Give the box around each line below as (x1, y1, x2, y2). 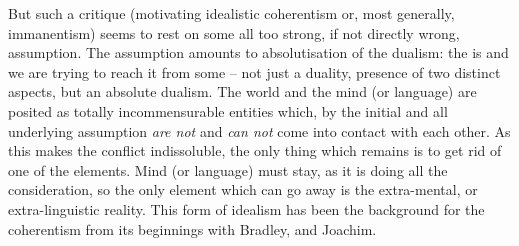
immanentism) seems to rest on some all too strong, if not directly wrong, (8, 22, 460, 43)
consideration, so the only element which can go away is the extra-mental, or (8, 179, 478, 200)
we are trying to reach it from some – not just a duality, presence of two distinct (8, 61, 501, 82)
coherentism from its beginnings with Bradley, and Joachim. (8, 218, 377, 239)
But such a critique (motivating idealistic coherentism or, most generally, (8, 3, 455, 23)
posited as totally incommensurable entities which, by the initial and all (8, 100, 448, 121)
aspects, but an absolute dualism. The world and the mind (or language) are (8, 81, 477, 102)
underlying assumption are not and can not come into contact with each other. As (8, 120, 511, 141)
